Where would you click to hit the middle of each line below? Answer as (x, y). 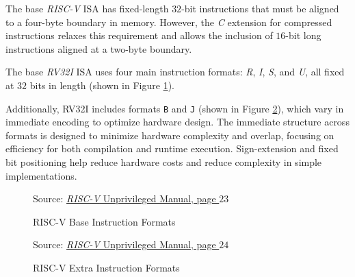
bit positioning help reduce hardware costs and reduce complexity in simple (164, 162)
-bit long (303, 35)
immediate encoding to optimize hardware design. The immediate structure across (177, 122)
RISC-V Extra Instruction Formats (106, 267)
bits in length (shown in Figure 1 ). (102, 85)
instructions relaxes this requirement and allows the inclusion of (139, 35)
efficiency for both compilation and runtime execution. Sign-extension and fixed (172, 148)
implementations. (41, 175)
